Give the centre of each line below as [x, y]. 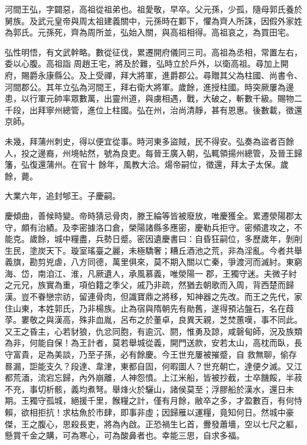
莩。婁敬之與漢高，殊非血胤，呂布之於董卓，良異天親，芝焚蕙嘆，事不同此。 [153, 320]
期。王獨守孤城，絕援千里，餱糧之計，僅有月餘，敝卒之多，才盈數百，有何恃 [153, 400]
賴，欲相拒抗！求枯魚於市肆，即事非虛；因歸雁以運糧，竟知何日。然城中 [145, 412]
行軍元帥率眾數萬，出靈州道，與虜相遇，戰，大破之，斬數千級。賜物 [161, 98]
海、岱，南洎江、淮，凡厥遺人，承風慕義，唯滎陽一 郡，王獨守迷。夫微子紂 [151, 273]
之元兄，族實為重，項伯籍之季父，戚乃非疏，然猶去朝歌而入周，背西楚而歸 [149, 285]
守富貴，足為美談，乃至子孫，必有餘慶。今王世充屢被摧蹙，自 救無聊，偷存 [151, 354]
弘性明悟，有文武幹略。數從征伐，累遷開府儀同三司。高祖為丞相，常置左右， [153, 52]
